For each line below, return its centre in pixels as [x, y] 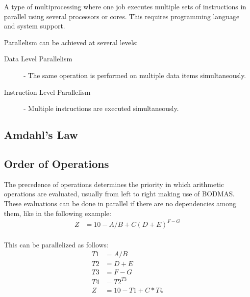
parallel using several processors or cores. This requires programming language [122, 16]
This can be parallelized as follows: [56, 244]
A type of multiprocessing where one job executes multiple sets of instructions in [125, 6]
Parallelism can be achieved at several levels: [71, 42]
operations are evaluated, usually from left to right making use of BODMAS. [119, 194]
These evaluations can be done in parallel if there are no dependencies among [120, 203]
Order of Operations [57, 163]
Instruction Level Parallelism [47, 92]
